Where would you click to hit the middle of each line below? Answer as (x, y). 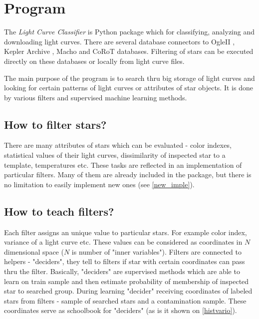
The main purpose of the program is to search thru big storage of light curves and (129, 78)
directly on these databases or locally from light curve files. (94, 61)
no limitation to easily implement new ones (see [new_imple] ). (99, 184)
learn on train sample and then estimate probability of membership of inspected (127, 281)
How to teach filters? (59, 211)
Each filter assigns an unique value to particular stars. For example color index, (126, 232)
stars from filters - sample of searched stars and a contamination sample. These (125, 300)
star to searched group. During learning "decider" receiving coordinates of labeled (128, 291)
